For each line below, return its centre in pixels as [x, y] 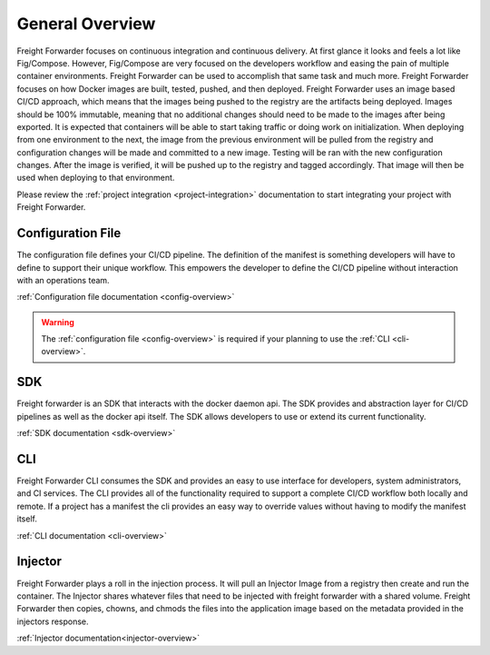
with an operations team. [63, 280]
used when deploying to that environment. [96, 178]
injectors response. [53, 621]
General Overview [86, 24]
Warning [58, 322]
